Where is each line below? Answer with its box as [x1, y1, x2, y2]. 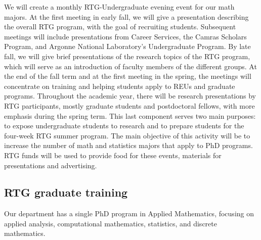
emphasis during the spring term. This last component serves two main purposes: [4, 110, 256, 121]
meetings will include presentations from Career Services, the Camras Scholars [4, 31, 247, 41]
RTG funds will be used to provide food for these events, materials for [4, 150, 222, 160]
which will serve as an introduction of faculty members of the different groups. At [4, 61, 257, 71]
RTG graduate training [4, 184, 128, 200]
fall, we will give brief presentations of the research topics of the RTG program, [4, 51, 250, 61]
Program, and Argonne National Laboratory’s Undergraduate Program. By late [4, 41, 251, 52]
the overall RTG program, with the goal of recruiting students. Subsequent [4, 21, 236, 32]
